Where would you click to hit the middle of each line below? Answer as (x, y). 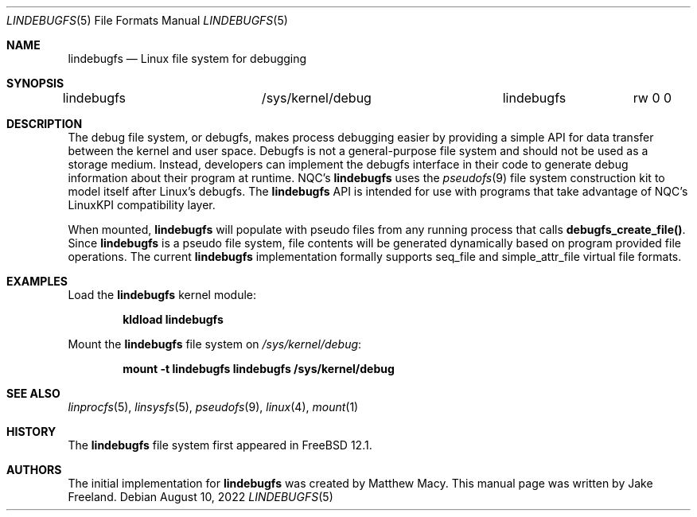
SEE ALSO (33, 393)
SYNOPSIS (35, 83)
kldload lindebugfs (173, 319)
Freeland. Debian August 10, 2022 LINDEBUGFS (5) (201, 497)
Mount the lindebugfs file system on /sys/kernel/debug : (215, 344)
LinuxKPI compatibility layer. (142, 205)
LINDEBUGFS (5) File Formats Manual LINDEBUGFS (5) (147, 20)
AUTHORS (34, 470)
